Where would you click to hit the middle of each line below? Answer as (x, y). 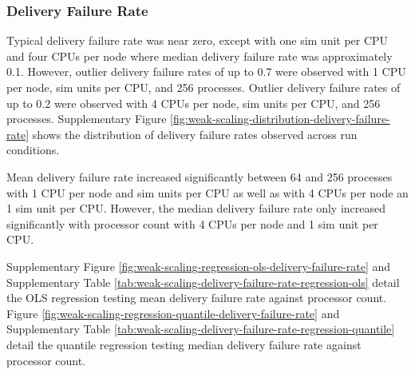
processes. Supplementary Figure (87, 119)
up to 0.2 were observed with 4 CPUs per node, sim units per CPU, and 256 (194, 103)
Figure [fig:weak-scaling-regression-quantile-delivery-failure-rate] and (173, 313)
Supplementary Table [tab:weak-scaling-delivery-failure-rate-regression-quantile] (201, 329)
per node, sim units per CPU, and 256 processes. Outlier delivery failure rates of (204, 87)
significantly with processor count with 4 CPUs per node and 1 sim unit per (192, 223)
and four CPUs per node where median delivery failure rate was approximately (200, 56)
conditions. (33, 150)
